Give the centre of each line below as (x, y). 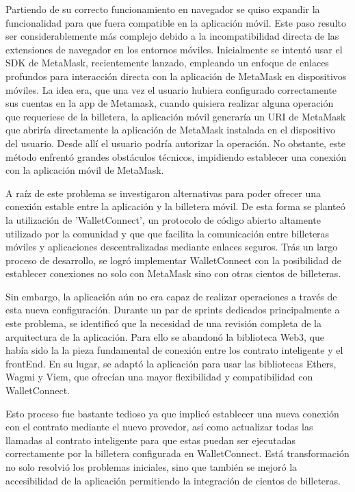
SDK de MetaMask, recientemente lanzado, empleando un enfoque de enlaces (167, 63)
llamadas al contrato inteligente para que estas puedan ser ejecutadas (150, 440)
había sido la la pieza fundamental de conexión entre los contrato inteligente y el (174, 350)
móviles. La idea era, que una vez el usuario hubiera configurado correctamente (171, 89)
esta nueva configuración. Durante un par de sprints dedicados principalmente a (173, 310)
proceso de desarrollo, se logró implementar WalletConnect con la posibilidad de (173, 260)
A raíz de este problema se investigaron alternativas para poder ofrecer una (163, 193)
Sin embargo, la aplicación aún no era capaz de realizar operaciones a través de (171, 296)
